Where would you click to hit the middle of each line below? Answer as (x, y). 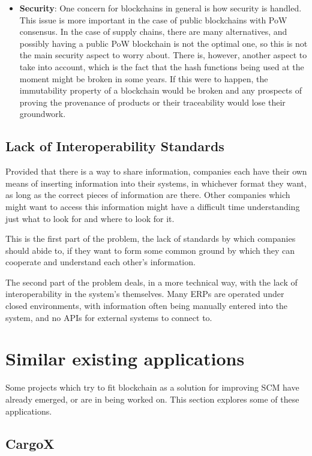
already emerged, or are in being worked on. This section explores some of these (152, 399)
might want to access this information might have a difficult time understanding (153, 206)
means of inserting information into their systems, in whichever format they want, (156, 183)
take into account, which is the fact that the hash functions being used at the (162, 66)
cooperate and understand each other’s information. (100, 262)
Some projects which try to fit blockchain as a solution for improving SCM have (152, 387)
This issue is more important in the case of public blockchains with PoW (153, 19)
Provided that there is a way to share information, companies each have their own (156, 171)
